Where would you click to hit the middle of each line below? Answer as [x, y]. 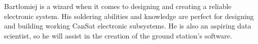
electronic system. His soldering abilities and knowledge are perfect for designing [129, 16]
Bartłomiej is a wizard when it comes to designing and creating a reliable [118, 6]
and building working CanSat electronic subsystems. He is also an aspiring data [128, 26]
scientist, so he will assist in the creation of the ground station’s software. [118, 35]
